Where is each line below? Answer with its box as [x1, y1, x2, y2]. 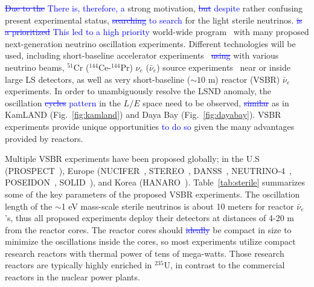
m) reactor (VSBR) [208, 73, 280, 85]
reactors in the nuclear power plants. [5, 271, 140, 283]
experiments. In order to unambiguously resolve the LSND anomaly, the [5, 85, 272, 97]
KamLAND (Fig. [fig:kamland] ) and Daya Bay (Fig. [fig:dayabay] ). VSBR [5, 108, 281, 121]
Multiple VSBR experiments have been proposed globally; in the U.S [5, 152, 260, 165]
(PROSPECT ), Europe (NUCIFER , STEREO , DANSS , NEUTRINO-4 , [5, 164, 292, 176]
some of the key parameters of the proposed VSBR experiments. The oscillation [5, 187, 300, 200]
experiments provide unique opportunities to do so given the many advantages [5, 120, 295, 132]
